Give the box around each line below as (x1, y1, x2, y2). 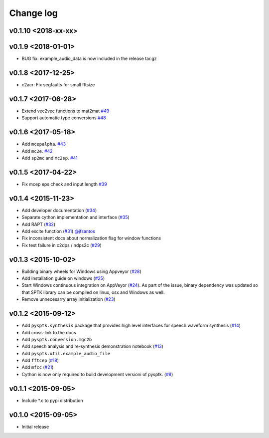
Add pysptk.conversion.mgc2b (21, 336, 92, 342)
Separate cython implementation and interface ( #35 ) (21, 215, 130, 220)
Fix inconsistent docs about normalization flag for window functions (21, 235, 161, 241)
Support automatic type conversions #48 (21, 115, 107, 121)
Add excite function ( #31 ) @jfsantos (21, 228, 96, 234)
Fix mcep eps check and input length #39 (21, 181, 107, 187)
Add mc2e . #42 (21, 148, 53, 154)
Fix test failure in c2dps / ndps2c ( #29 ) (21, 242, 102, 248)
